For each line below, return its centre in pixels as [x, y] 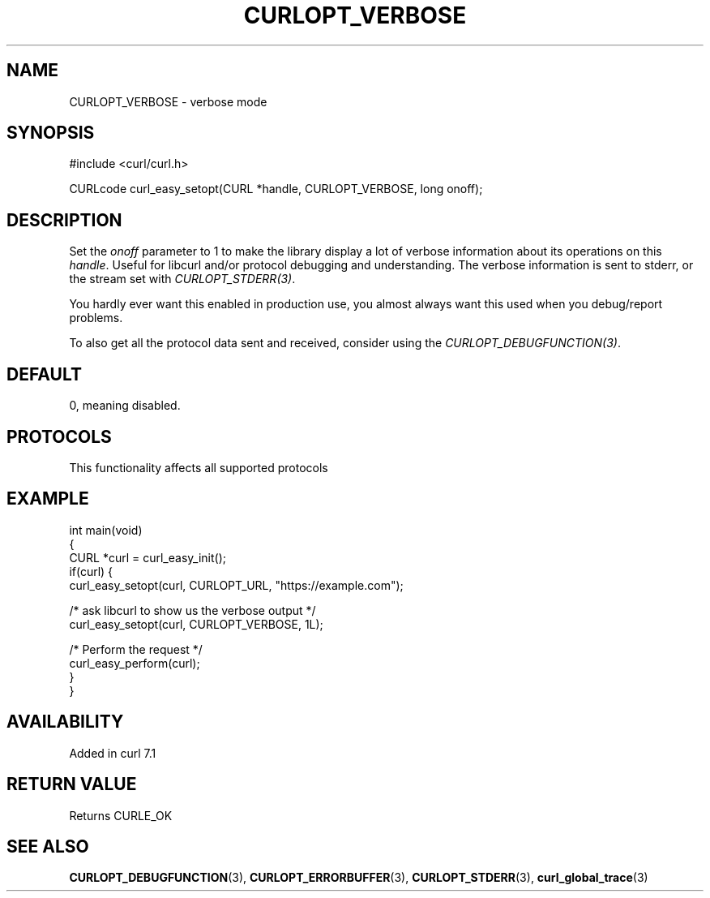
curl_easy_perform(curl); [135, 663]
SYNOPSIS [51, 133]
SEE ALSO [48, 846]
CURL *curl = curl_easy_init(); [148, 557]
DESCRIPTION [64, 220]
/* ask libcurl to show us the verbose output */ [192, 610]
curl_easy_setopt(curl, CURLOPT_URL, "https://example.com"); [236, 585]
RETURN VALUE [72, 784]
